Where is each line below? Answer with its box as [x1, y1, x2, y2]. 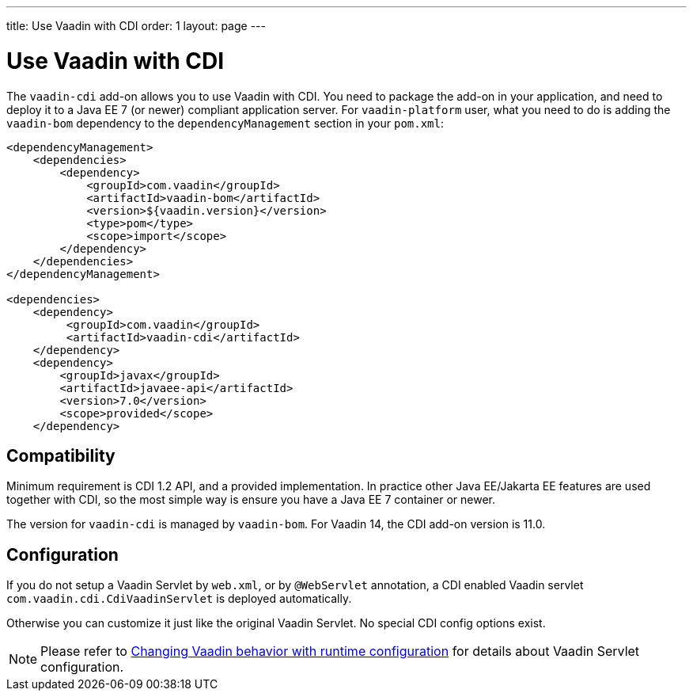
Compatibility [6, 445, 116, 466]
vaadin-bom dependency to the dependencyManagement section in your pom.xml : [6, 116, 445, 130]
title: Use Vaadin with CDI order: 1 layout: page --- [6, 19, 266, 32]
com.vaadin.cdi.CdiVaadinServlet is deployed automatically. [6, 592, 352, 606]
